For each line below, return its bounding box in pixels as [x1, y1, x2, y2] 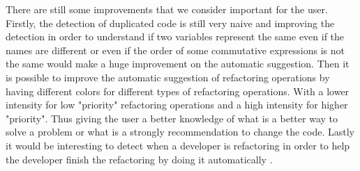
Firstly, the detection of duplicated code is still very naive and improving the [6, 15, 335, 30]
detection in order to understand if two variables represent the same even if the [6, 29, 345, 44]
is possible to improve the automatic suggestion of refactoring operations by [6, 70, 330, 84]
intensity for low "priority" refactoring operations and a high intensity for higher [6, 97, 348, 112]
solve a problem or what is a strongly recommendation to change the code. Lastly [6, 124, 354, 139]
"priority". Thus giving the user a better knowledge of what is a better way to [6, 111, 338, 125]
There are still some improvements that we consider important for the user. [6, 2, 328, 16]
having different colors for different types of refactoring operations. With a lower [6, 83, 350, 98]
